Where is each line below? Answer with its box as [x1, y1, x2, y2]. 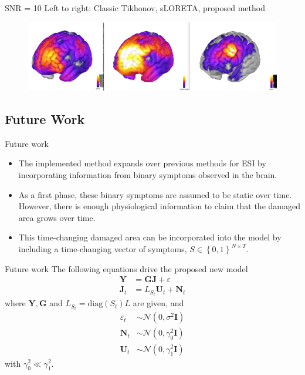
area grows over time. [18, 211, 96, 223]
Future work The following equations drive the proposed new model [5, 262, 248, 274]
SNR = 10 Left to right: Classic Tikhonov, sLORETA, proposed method [5, 2, 265, 14]
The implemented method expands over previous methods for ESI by [18, 157, 266, 169]
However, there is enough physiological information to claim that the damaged [18, 200, 300, 212]
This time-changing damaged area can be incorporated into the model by [18, 231, 282, 243]
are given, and [133, 297, 184, 309]
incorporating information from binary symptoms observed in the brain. [18, 169, 277, 181]
